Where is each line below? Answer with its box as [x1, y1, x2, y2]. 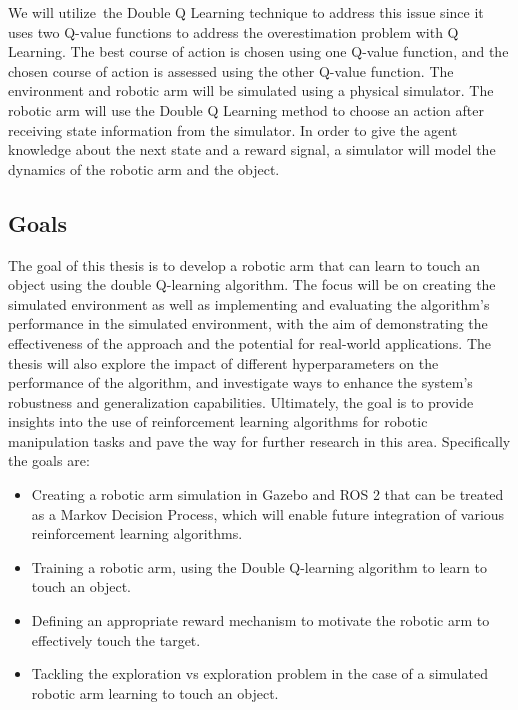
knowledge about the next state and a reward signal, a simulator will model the [8, 139, 496, 160]
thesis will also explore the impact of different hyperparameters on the [8, 352, 439, 373]
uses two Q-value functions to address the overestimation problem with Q [8, 21, 459, 42]
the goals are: [8, 450, 90, 471]
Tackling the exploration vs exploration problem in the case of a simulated [31, 663, 488, 684]
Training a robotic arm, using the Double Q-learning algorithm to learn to [31, 556, 487, 577]
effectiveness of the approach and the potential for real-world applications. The [8, 332, 491, 353]
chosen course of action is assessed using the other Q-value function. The [8, 60, 454, 81]
